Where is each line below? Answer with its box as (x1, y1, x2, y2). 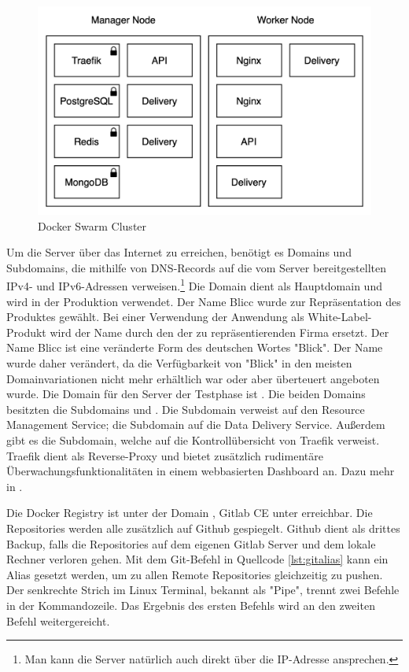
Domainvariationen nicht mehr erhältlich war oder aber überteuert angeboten (6, 370, 380, 386)
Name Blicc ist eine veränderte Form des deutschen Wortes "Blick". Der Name (6, 339, 383, 356)
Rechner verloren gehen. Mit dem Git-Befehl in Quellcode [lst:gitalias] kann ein (6, 551, 389, 567)
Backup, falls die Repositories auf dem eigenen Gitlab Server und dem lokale (6, 535, 376, 552)
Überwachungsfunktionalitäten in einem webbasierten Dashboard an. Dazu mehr (6, 463, 395, 479)
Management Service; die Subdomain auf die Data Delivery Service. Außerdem (6, 416, 385, 433)
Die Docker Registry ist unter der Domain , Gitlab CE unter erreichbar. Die (6, 504, 373, 521)
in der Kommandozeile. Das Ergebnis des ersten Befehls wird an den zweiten (6, 596, 375, 613)
